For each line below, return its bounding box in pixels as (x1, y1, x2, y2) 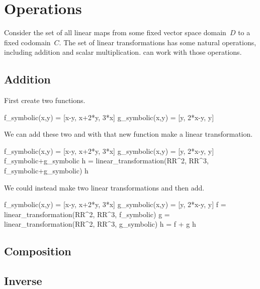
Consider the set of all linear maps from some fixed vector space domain (4, 27, 226, 38)
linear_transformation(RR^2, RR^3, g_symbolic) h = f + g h (4, 219, 196, 229)
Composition (4, 243, 71, 259)
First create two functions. (4, 95, 85, 106)
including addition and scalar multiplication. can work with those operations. (4, 47, 242, 57)
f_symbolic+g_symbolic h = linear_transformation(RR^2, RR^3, (4, 155, 209, 166)
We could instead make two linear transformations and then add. (4, 182, 205, 192)
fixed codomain (4, 37, 51, 47)
